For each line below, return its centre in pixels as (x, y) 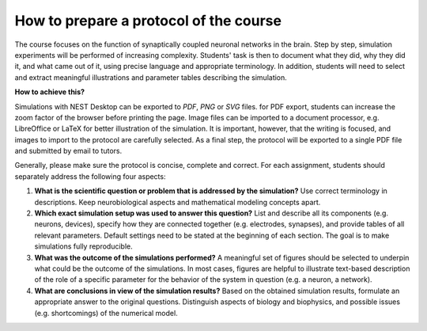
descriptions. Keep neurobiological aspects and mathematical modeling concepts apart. (178, 202)
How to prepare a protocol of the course (148, 21)
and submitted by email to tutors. (68, 151)
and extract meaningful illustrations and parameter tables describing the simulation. (151, 77)
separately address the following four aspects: (90, 176)
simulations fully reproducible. (84, 246)
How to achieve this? (50, 92)
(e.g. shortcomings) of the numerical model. (106, 313)
